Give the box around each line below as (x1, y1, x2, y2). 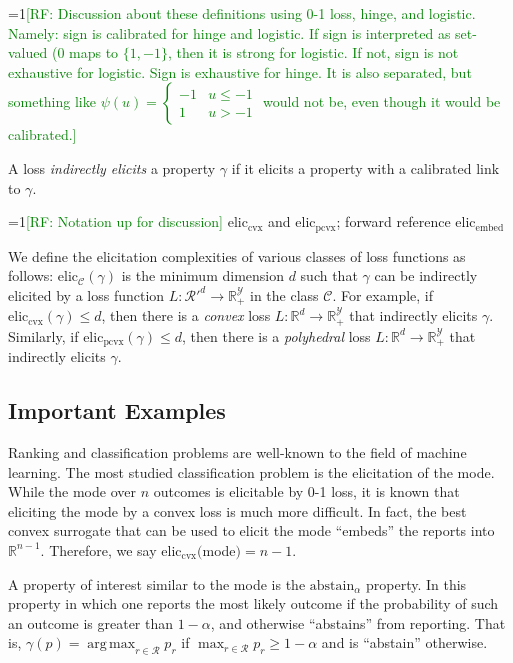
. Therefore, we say (40, 539, 157, 560)
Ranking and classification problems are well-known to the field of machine (8, 441, 467, 462)
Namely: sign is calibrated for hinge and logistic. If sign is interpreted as (8, 22, 451, 43)
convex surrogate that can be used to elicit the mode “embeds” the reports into (8, 520, 495, 541)
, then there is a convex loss (101, 305, 271, 326)
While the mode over (8, 481, 136, 502)
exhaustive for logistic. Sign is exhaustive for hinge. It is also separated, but (8, 61, 472, 82)
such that (300, 265, 358, 286)
